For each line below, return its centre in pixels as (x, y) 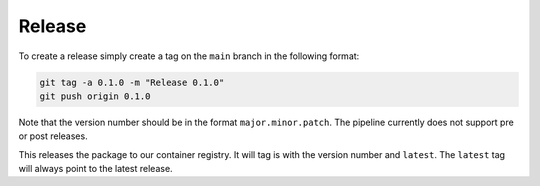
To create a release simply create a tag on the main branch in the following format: (189, 56)
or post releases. (53, 136)
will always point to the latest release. (96, 169)
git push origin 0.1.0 (95, 96)
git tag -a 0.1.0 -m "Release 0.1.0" (132, 82)
